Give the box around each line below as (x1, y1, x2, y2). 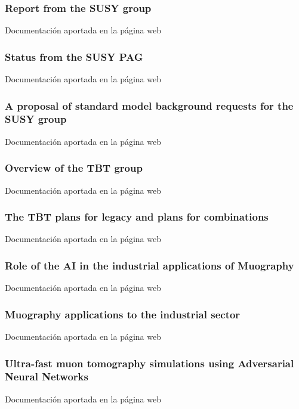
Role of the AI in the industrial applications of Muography (5, 258, 294, 272)
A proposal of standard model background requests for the (5, 98, 294, 113)
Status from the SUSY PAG (5, 49, 143, 64)
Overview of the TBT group (5, 160, 143, 175)
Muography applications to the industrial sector (5, 306, 241, 321)
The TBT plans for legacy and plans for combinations (5, 209, 269, 224)
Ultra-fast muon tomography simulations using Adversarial (5, 355, 294, 370)
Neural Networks (5, 369, 88, 384)
